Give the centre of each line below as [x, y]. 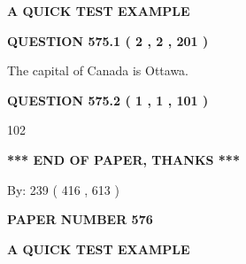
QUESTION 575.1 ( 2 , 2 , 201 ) [108, 40]
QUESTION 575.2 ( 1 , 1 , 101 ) [108, 100]
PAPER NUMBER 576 [80, 219]
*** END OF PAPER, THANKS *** [123, 159]
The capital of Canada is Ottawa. [98, 70]
